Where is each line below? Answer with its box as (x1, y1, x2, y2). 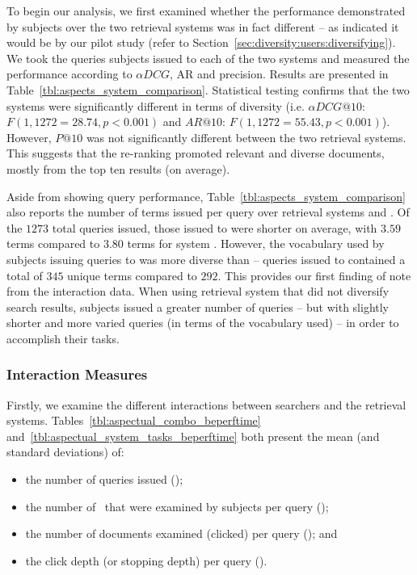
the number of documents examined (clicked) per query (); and (25, 525, 338, 542)
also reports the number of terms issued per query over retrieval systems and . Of (6, 204, 410, 220)
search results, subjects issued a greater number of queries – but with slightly (6, 298, 390, 315)
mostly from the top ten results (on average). (6, 160, 230, 177)
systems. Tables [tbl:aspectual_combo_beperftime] (6, 412, 261, 429)
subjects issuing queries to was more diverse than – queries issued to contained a (6, 250, 406, 267)
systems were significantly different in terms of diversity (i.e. (6, 97, 305, 114)
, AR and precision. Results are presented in (169, 65, 389, 82)
